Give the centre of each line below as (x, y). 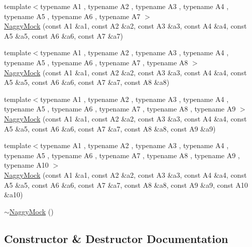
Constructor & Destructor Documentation (116, 238)
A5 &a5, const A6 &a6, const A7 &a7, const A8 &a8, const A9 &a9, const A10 (126, 184)
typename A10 (26, 165)
